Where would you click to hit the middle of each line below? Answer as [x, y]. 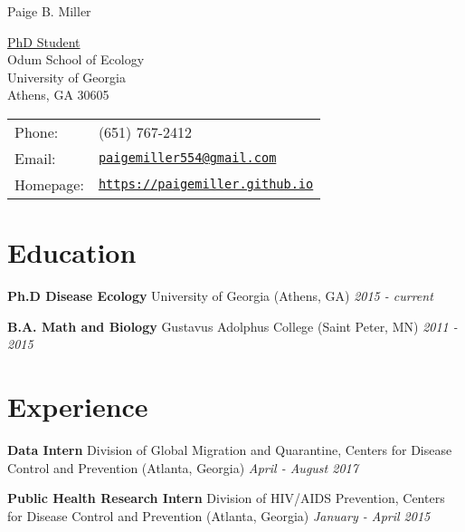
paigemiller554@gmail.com [187, 158]
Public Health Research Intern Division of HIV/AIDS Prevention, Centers [226, 498]
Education [72, 252]
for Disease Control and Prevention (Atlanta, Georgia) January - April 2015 [219, 515]
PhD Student [44, 41]
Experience [78, 406]
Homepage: [49, 184]
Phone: [37, 131]
